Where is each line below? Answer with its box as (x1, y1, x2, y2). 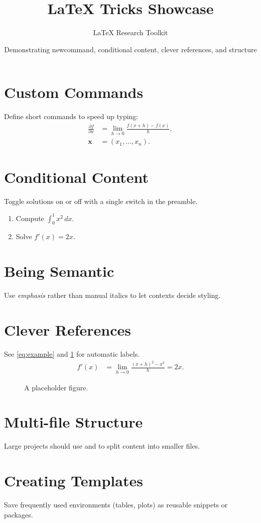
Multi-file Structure (4, 411, 143, 432)
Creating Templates (4, 470, 143, 491)
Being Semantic (4, 261, 114, 281)
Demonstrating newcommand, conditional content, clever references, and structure (4, 44, 257, 54)
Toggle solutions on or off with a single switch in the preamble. (4, 195, 198, 206)
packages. (4, 509, 33, 519)
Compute (16, 213, 44, 223)
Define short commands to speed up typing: (4, 111, 139, 122)
